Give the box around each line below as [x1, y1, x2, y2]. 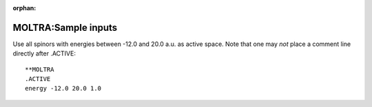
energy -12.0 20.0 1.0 [25, 84, 102, 93]
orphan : [12, 4, 37, 12]
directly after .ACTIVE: [12, 49, 76, 58]
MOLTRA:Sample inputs [12, 21, 118, 34]
